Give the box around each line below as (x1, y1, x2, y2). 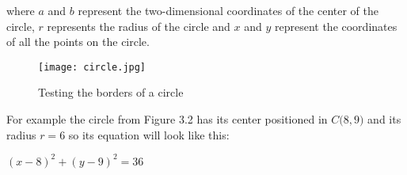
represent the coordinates (274, 17, 397, 34)
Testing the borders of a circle (38, 84, 184, 101)
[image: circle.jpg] (38, 61, 146, 73)
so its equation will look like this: (68, 126, 230, 143)
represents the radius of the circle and (47, 17, 230, 34)
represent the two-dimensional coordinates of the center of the (78, 2, 378, 18)
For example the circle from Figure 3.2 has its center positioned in (6, 111, 328, 127)
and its (367, 111, 401, 127)
